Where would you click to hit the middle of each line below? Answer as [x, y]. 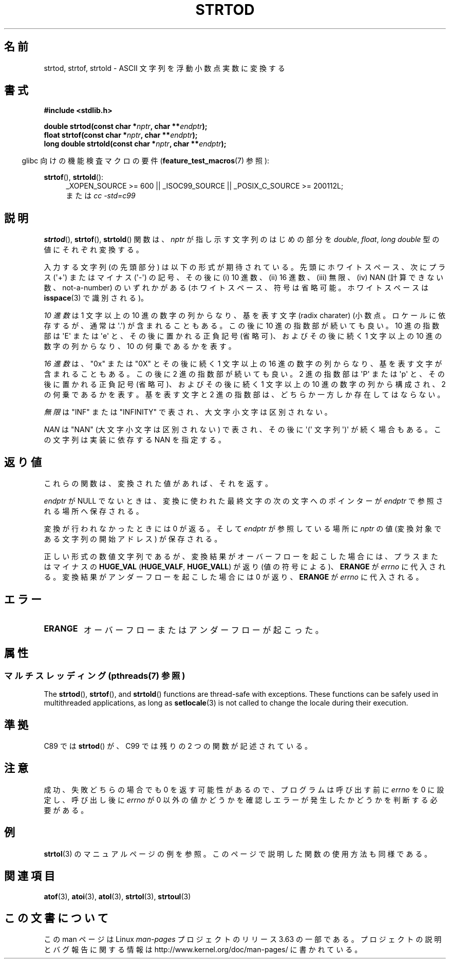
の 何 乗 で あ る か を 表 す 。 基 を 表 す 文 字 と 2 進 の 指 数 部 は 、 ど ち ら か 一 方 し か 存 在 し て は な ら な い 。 [244, 395]
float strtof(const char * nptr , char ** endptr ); [121, 135]
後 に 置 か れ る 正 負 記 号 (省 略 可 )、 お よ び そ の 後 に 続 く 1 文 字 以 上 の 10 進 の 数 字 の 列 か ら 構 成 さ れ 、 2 [245, 384]
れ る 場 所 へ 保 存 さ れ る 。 [93, 511]
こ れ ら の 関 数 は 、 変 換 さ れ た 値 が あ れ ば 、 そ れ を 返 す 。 [158, 484]
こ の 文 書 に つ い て [56, 918]
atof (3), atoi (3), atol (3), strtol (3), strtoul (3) [117, 896]
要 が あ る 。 [66, 810]
